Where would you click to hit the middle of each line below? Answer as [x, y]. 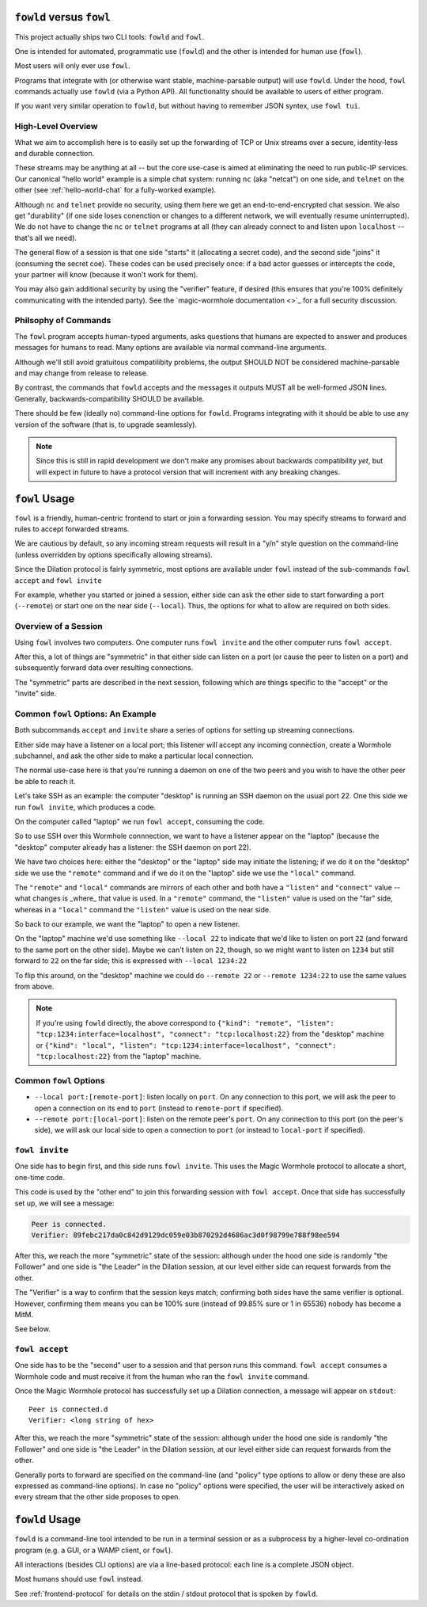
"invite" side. [36, 694]
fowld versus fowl [62, 17]
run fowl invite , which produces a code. [85, 807]
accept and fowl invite [58, 580]
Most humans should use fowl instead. [79, 1579]
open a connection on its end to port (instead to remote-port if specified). [159, 1108]
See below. [32, 1329]
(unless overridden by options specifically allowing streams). [113, 554]
